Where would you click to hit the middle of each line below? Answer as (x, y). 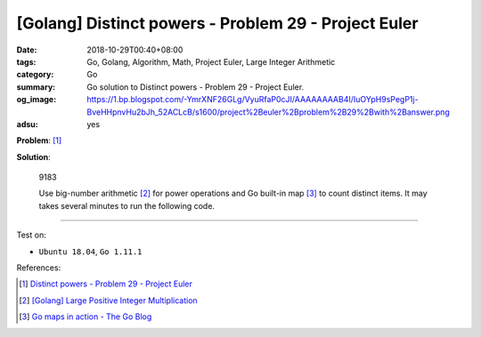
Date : (27, 50)
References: (39, 268)
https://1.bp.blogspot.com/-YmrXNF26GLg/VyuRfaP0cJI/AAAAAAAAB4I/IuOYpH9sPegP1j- (253, 100)
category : (35, 75)
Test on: (31, 235)
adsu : (28, 124)
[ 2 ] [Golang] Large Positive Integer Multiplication (108, 300)
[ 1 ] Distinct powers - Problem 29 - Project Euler (106, 284)
